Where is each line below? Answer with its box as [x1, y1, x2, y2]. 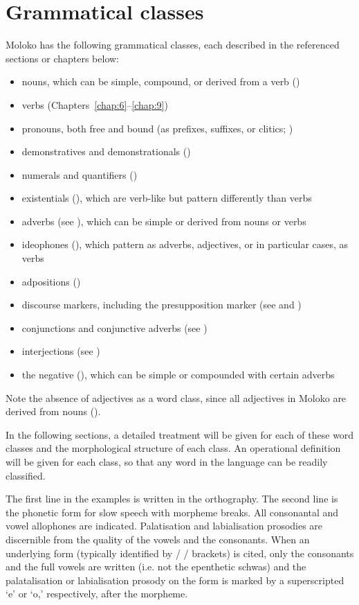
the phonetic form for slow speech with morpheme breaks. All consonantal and [6, 505, 339, 519]
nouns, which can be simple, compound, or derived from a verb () [21, 74, 300, 89]
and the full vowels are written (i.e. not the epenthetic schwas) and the [6, 559, 306, 574]
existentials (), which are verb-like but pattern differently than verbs [21, 191, 312, 205]
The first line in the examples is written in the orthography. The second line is [6, 491, 338, 506]
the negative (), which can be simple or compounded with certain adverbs [21, 367, 335, 382]
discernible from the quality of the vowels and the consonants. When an [6, 532, 310, 546]
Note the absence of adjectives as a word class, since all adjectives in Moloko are [6, 390, 347, 405]
